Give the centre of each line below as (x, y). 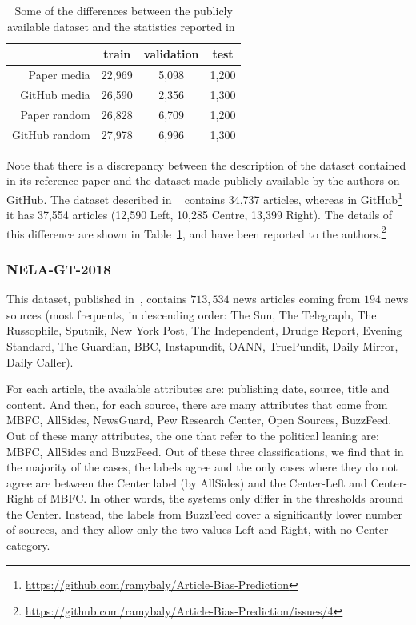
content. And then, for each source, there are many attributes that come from (197, 404)
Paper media (59, 75)
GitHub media (55, 94)
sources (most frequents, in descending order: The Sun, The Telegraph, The (192, 314)
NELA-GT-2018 (59, 268)
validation (171, 54)
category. (28, 545)
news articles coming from (297, 299)
